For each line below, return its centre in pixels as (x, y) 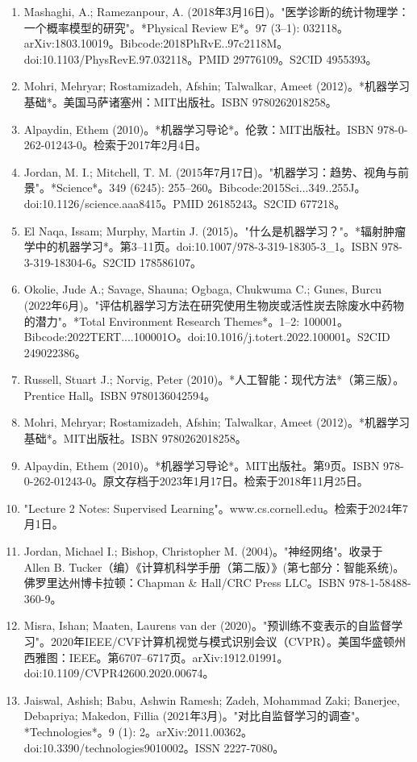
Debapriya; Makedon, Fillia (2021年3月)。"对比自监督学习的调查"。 (195, 716)
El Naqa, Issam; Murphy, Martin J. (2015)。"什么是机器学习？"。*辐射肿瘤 (215, 230)
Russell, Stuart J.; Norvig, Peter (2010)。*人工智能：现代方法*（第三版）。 (214, 379)
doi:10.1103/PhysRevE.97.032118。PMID (127, 58)
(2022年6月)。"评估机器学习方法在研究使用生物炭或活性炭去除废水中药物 (214, 304)
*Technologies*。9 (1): (80, 731)
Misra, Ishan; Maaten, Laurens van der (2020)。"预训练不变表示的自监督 (208, 625)
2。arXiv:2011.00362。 (196, 731)
